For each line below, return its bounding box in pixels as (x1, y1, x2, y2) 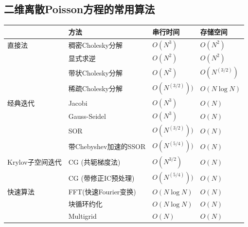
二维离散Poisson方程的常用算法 (4, 1, 155, 17)
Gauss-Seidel (68, 111, 106, 121)
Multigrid (68, 210, 97, 221)
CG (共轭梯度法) (68, 157, 121, 167)
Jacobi (68, 97, 88, 108)
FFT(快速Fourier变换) (68, 187, 136, 197)
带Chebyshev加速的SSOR (68, 141, 146, 151)
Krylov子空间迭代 (7, 157, 62, 167)
